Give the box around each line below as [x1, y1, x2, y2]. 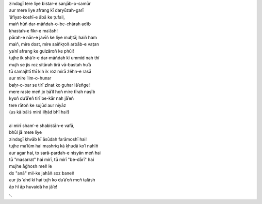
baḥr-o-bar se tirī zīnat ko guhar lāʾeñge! [9, 82, 90, 88]
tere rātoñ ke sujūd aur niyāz [9, 102, 66, 108]
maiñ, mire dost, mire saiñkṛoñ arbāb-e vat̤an [9, 41, 99, 47]
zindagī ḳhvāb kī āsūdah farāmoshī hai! [9, 136, 87, 142]
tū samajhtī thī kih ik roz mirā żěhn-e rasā [9, 68, 92, 74]
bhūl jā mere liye [9, 129, 42, 135]
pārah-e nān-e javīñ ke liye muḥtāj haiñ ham [9, 34, 97, 40]
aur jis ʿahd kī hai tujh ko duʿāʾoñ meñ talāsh [9, 177, 96, 183]
